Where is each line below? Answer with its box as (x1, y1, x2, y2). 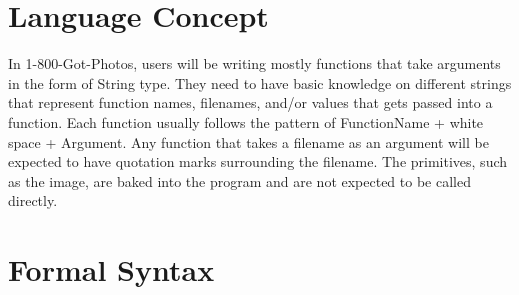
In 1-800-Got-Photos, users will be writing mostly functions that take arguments (8, 53, 501, 74)
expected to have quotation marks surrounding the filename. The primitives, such (8, 151, 508, 172)
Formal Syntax (8, 249, 215, 290)
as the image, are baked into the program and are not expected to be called (8, 170, 471, 191)
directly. (8, 190, 58, 211)
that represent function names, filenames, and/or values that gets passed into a (8, 92, 493, 113)
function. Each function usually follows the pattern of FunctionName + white (8, 111, 484, 132)
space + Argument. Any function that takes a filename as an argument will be (8, 131, 489, 152)
